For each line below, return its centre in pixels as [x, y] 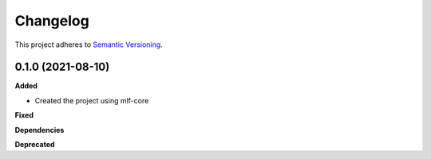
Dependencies [40, 130]
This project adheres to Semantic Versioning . [89, 45]
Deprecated [35, 145]
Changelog [52, 21]
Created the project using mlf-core [92, 100]
